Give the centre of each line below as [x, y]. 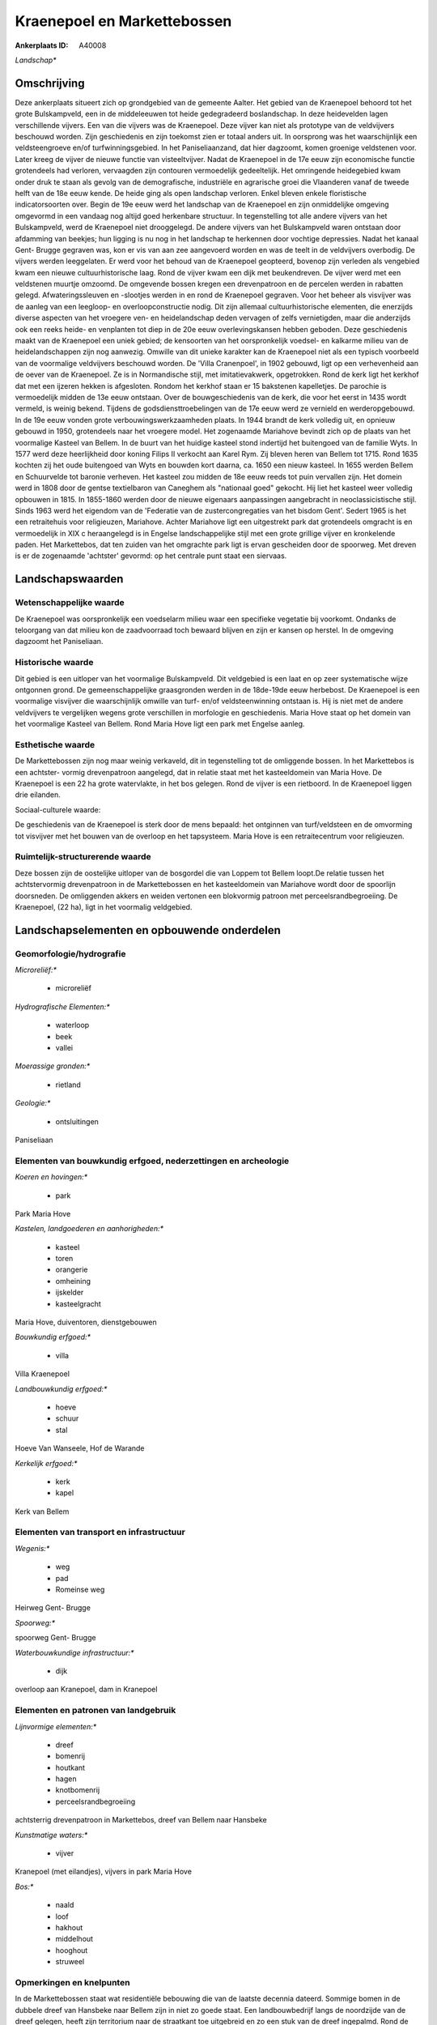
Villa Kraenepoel [42, 1374]
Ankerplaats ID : [42, 45]
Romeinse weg [80, 1590]
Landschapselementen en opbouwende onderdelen [148, 930]
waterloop [72, 1025]
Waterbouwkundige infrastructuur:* [74, 1652]
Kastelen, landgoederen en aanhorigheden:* [89, 1229]
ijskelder [70, 1293]
